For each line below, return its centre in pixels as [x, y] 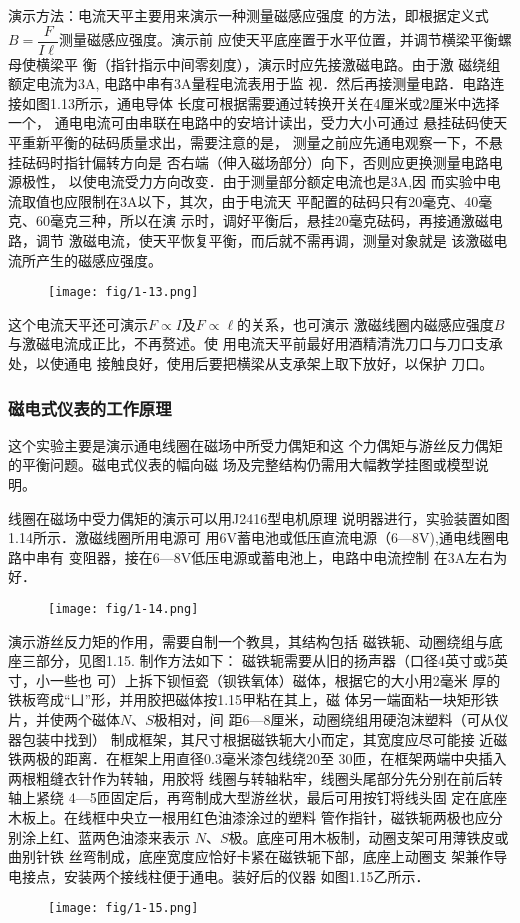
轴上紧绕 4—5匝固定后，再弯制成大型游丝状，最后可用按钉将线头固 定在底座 [258, 797]
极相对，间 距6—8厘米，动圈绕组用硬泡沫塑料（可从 [324, 719]
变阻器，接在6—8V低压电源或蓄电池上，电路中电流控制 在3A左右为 [288, 556]
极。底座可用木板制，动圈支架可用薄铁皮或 [368, 836]
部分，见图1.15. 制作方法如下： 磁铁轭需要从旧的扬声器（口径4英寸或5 [265, 660]
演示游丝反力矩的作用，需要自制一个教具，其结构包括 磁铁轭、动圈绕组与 [248, 640]
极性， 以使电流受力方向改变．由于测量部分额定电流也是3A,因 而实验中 [254, 181]
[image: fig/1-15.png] [123, 908]
